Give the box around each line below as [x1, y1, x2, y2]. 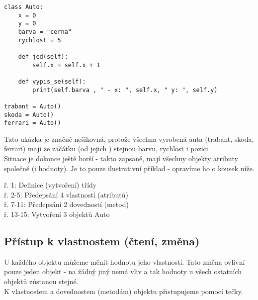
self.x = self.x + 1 [32, 61, 100, 69]
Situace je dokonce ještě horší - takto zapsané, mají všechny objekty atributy [4, 153, 238, 164]
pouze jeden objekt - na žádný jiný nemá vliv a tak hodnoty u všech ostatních [4, 266, 242, 277]
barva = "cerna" [18, 28, 72, 35]
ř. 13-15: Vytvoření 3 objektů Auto [4, 209, 110, 219]
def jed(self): [18, 53, 68, 60]
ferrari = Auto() [4, 119, 61, 127]
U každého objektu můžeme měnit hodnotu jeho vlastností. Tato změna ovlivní [4, 256, 245, 267]
